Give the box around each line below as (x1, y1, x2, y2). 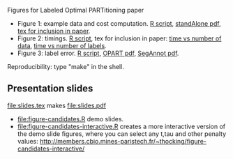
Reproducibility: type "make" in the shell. (7, 63, 124, 70)
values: (17, 137, 38, 145)
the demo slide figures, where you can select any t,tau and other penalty (17, 129, 227, 138)
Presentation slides (7, 83, 93, 95)
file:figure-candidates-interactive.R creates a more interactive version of (17, 122, 226, 130)
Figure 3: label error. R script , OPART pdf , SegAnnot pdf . (17, 49, 179, 57)
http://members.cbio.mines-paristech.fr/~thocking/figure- (39, 137, 207, 145)
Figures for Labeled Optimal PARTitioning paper (7, 6, 144, 14)
